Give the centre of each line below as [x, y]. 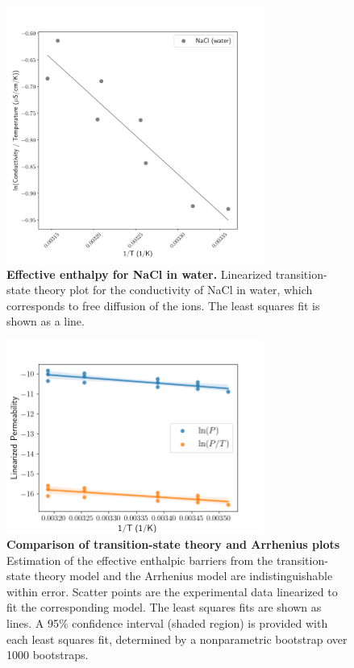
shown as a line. [46, 321]
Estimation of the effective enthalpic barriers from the [140, 560]
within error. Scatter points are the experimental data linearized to [172, 591]
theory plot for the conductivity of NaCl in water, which [173, 290]
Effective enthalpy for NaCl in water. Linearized [140, 274]
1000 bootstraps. [48, 655]
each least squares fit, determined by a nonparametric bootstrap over [177, 639]
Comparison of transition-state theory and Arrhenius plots [173, 544]
